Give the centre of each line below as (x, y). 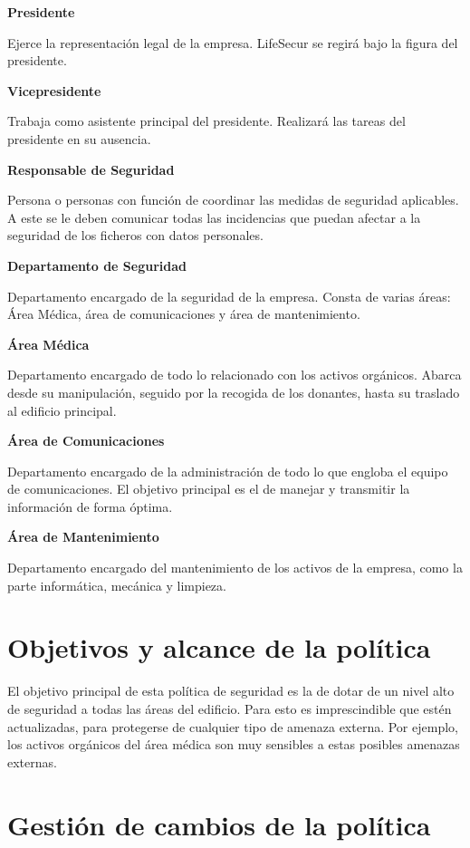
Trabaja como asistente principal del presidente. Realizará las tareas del (206, 121)
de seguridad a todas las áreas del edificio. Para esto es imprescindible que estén (230, 708)
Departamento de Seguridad (97, 265)
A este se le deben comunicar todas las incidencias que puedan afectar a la (214, 217)
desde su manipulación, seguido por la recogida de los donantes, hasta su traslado (234, 392)
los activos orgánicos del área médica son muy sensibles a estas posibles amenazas (234, 744)
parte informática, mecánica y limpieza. (117, 585)
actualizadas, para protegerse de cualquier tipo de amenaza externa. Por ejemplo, (233, 726)
